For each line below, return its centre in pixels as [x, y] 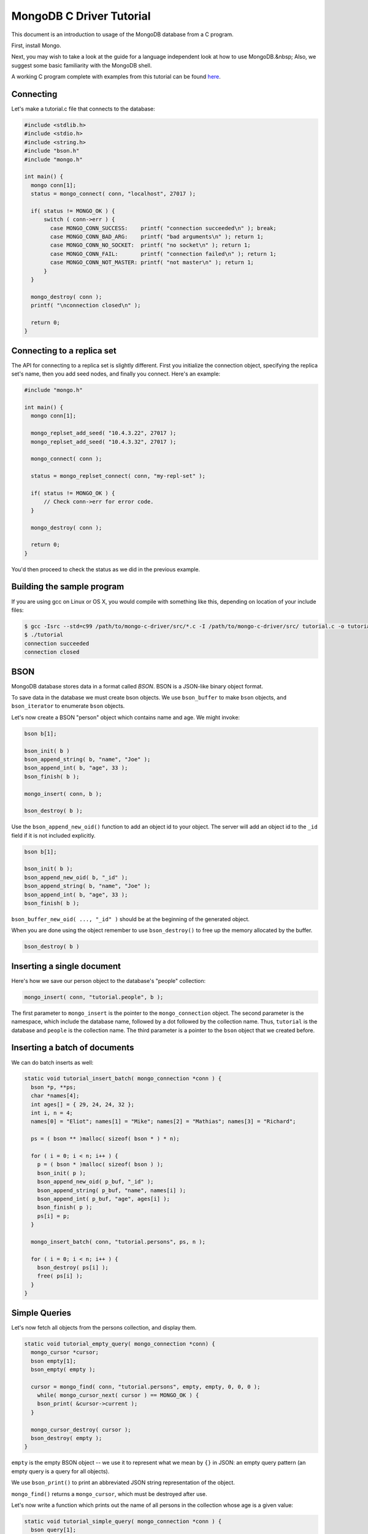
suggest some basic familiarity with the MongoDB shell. [82, 65]
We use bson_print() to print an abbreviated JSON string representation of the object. [123, 1482]
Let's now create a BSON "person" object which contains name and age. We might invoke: [126, 717]
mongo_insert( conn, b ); [63, 794]
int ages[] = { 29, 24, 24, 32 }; [83, 1104]
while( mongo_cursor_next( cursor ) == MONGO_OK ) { [118, 1395]
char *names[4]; [55, 1096]
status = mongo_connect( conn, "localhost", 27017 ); [113, 194]
